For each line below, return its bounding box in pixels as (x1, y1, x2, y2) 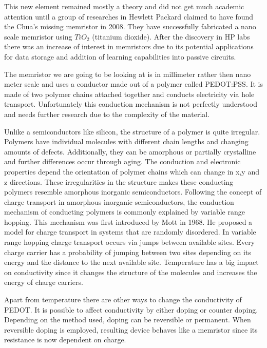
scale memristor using (4, 31, 72, 42)
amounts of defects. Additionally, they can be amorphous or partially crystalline (4, 146, 256, 157)
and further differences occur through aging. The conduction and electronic (4, 156, 241, 167)
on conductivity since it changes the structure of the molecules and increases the (4, 266, 257, 277)
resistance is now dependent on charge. (4, 334, 126, 345)
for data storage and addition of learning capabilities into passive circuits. (4, 51, 236, 62)
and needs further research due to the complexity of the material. (4, 108, 210, 119)
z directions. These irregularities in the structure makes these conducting (4, 176, 234, 187)
